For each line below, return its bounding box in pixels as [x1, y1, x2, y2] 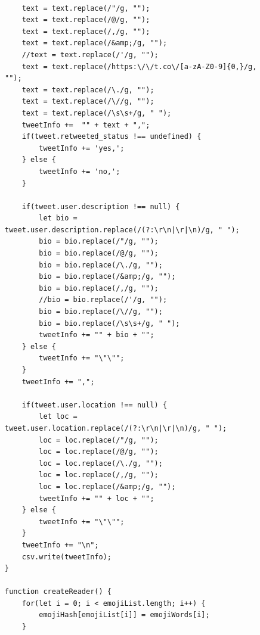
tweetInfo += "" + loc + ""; [39, 494, 154, 503]
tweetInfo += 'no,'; [39, 167, 120, 176]
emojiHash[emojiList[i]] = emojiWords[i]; [39, 611, 210, 620]
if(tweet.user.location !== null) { [21, 400, 168, 409]
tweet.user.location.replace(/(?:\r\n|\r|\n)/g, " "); [5, 424, 227, 432]
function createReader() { [5, 587, 112, 596]
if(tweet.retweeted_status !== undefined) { [21, 132, 202, 141]
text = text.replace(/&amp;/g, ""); [21, 39, 168, 48]
